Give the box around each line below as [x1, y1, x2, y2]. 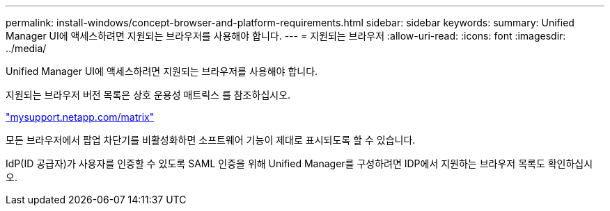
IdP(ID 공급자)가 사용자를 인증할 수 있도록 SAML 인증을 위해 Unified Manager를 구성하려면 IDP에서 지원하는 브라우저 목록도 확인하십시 [6, 158, 593, 169]
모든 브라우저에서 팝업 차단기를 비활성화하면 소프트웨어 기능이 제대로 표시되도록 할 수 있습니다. [6, 134, 416, 146]
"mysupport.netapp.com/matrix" [6, 111, 155, 123]
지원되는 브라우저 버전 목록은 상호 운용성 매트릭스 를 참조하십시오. [6, 89, 291, 101]
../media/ [6, 42, 47, 54]
